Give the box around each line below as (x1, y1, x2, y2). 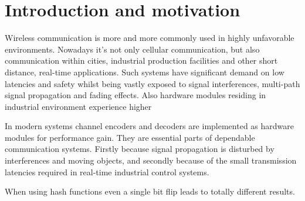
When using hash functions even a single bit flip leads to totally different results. (5, 185, 295, 197)
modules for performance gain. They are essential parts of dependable (5, 131, 255, 143)
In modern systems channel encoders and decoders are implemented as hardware (5, 120, 294, 132)
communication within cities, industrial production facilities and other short (5, 54, 278, 67)
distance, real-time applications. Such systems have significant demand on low (5, 65, 284, 78)
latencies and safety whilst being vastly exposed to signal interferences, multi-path (5, 77, 300, 89)
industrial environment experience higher (5, 100, 152, 112)
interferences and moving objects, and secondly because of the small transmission (5, 154, 297, 167)
